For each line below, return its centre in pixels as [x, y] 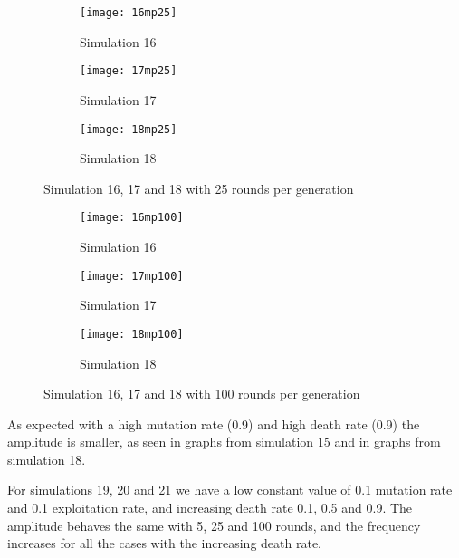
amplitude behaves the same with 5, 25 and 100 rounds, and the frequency [214, 525]
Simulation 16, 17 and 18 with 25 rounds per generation [199, 188]
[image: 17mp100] [132, 276]
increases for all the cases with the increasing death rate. [165, 543]
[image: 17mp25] [129, 71]
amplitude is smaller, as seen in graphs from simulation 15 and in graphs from [224, 442]
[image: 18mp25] [129, 129]
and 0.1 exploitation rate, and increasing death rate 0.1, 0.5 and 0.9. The [210, 508]
